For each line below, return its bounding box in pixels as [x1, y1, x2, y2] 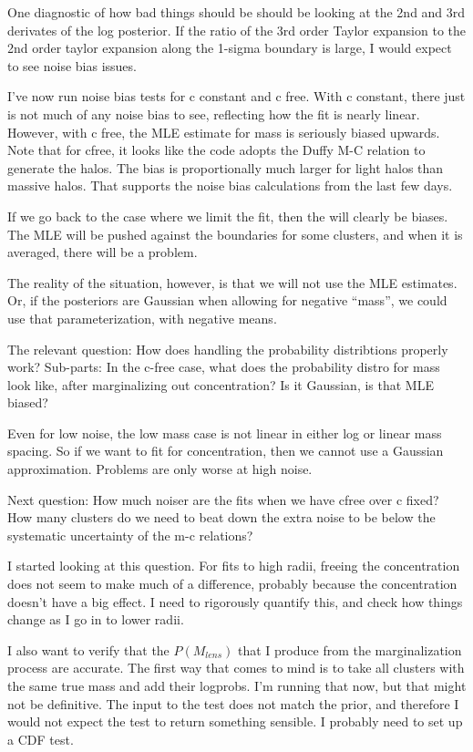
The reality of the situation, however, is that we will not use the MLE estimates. [7, 273, 458, 292]
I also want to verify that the [7, 640, 170, 659]
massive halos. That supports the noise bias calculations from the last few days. [7, 176, 453, 195]
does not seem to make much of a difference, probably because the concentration [7, 574, 458, 593]
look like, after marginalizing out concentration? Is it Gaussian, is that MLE [7, 375, 434, 394]
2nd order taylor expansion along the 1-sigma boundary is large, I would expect [7, 38, 452, 57]
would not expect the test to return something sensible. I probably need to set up [7, 712, 463, 731]
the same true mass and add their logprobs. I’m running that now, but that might [7, 676, 467, 695]
